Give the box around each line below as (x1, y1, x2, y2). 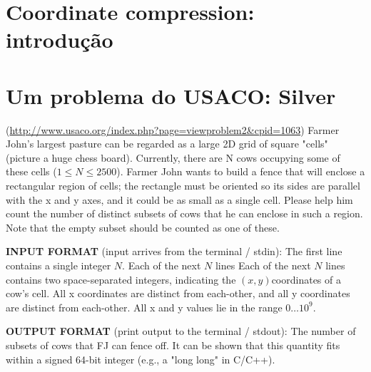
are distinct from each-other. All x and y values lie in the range (6, 299, 283, 314)
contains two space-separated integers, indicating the (6, 272, 236, 286)
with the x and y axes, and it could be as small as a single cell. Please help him (6, 192, 353, 207)
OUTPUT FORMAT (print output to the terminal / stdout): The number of (6, 324, 356, 339)
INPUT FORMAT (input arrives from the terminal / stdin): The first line (6, 244, 342, 259)
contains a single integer (6, 258, 111, 273)
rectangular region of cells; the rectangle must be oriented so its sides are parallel (6, 178, 360, 193)
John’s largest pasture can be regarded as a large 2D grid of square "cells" (6, 136, 328, 151)
